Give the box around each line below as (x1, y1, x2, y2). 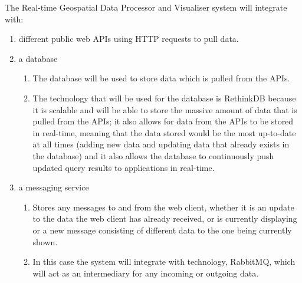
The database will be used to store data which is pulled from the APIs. (32, 72, 290, 84)
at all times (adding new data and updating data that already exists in (32, 138, 290, 150)
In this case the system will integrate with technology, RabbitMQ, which (32, 255, 296, 268)
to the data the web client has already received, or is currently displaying (32, 212, 297, 225)
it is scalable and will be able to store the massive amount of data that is (32, 103, 297, 116)
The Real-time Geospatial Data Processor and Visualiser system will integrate (5, 1, 287, 13)
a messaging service (18, 181, 89, 193)
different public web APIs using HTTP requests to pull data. (18, 32, 239, 45)
